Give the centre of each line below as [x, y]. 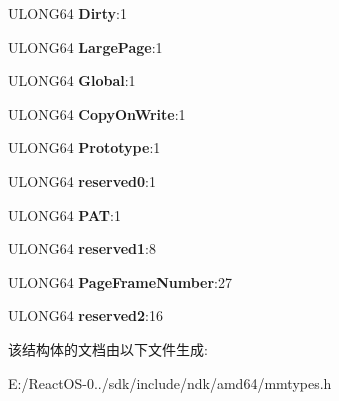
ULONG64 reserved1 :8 [82, 248]
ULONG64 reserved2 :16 [86, 315]
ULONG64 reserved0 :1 [82, 180]
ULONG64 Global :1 [72, 80]
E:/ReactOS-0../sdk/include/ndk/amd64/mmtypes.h [170, 382]
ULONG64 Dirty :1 [67, 13]
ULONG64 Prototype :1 [84, 147]
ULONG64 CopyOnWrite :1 [97, 113]
